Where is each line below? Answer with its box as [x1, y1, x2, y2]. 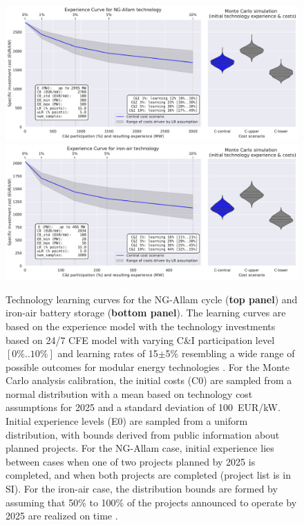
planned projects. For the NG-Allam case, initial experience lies [6, 441, 274, 455]
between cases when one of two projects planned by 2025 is [6, 454, 256, 468]
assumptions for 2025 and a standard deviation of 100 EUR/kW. [6, 400, 281, 414]
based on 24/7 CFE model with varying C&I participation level [6, 332, 275, 347]
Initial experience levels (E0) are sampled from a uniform [6, 414, 248, 428]
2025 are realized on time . [6, 508, 118, 523]
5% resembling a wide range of [165, 346, 295, 361]
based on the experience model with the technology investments [6, 318, 276, 333]
